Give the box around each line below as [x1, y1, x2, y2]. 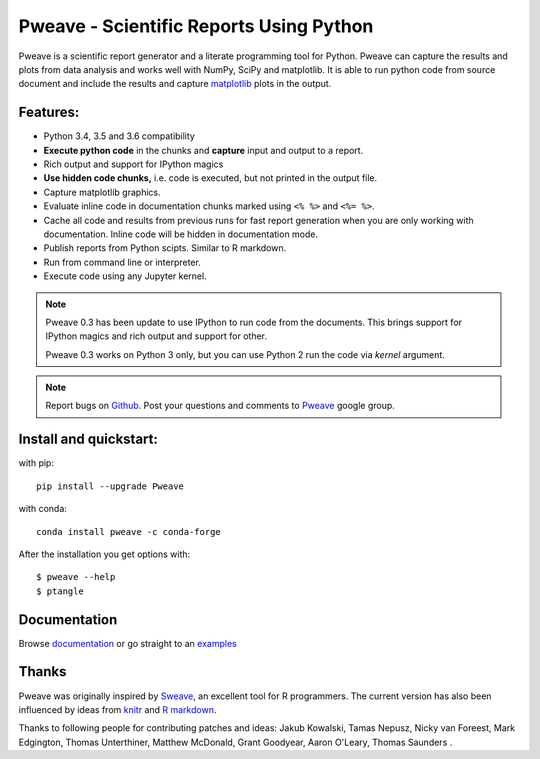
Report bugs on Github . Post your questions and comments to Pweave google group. [45, 400, 395, 412]
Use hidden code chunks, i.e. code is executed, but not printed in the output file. [43, 172, 378, 184]
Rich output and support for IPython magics [43, 158, 224, 170]
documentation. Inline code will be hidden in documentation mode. [43, 228, 319, 240]
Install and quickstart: [18, 431, 159, 448]
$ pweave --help [36, 571, 116, 583]
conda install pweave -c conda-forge [36, 526, 222, 537]
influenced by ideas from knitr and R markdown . [18, 703, 217, 715]
